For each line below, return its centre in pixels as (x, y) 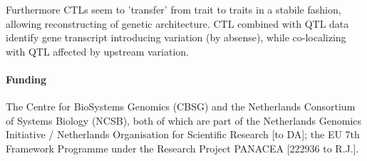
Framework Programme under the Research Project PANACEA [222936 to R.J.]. (182, 148)
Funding (26, 79)
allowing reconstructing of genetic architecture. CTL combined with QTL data (177, 23)
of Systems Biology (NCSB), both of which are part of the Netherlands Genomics (184, 120)
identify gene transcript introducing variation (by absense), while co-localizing (176, 37)
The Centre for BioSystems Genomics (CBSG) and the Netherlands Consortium (181, 107)
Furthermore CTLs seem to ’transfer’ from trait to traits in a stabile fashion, (174, 9)
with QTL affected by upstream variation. (98, 51)
